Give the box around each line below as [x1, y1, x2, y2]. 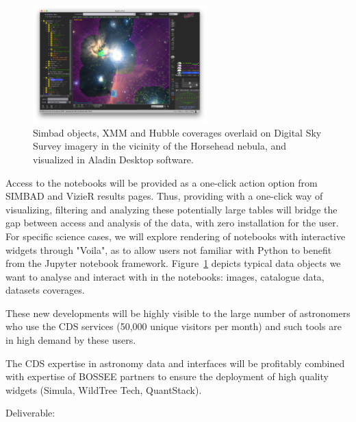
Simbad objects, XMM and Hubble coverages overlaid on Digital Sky [33, 125, 322, 139]
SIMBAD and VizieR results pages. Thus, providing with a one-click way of [5, 189, 323, 203]
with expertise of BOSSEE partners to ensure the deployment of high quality [5, 369, 329, 384]
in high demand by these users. [5, 333, 136, 347]
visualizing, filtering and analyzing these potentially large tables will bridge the [5, 202, 338, 216]
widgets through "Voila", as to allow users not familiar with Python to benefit [5, 242, 332, 257]
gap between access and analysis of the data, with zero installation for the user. [5, 215, 339, 230]
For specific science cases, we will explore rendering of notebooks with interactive [5, 228, 346, 243]
